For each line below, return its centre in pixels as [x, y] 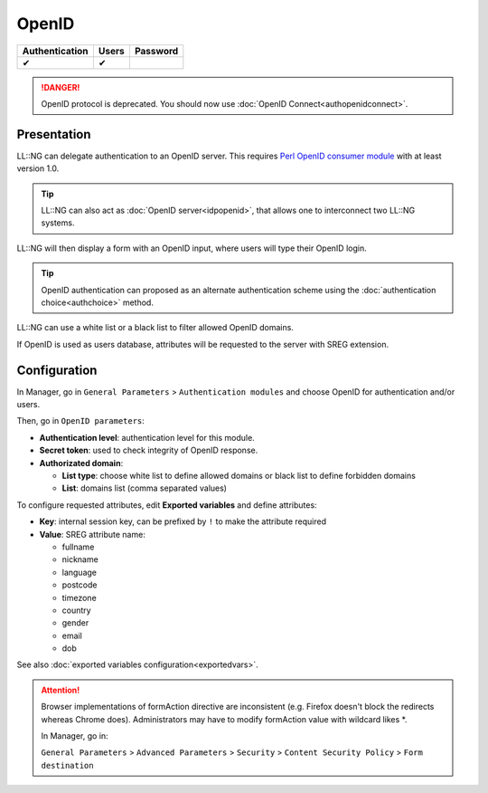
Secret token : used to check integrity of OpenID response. [149, 450]
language [79, 572]
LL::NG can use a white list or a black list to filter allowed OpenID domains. [155, 328]
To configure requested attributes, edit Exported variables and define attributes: [167, 505]
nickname [80, 559]
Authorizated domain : [81, 463]
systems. [58, 223]
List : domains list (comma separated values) [145, 488]
